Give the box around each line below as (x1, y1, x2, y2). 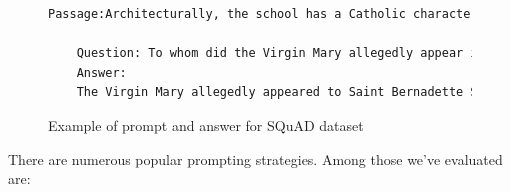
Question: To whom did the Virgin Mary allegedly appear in (76, 46, 485, 61)
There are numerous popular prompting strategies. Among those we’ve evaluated (8, 148, 503, 169)
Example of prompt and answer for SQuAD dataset (48, 114, 364, 135)
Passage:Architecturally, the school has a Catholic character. (48, 7, 485, 21)
